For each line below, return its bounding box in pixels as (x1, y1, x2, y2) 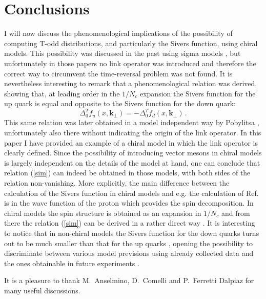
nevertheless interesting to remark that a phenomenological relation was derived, (4, 78, 257, 89)
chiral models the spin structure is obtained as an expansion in (4, 207, 201, 218)
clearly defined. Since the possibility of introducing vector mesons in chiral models (4, 147, 262, 158)
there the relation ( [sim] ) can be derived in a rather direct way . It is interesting (4, 217, 255, 228)
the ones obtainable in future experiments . (4, 257, 139, 268)
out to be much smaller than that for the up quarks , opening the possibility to (4, 237, 253, 248)
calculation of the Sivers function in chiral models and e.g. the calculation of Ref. (4, 187, 259, 198)
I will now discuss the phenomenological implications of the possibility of (4, 28, 233, 38)
